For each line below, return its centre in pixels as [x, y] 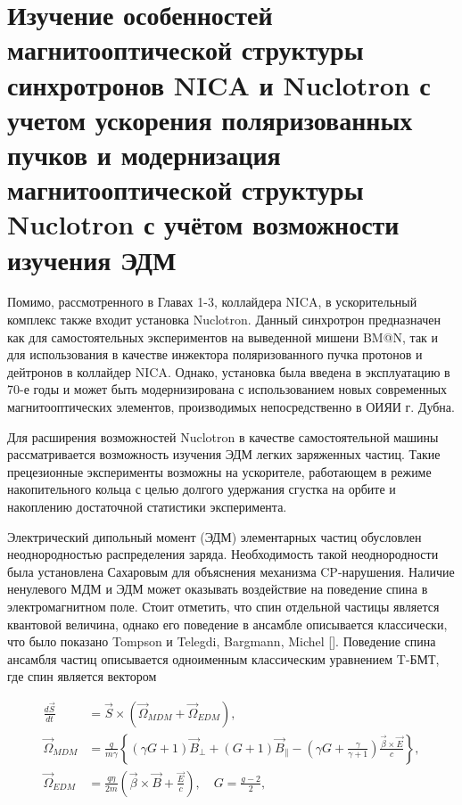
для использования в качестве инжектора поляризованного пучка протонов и [215, 354]
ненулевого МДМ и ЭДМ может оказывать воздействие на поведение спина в [218, 589]
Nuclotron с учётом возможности [203, 224]
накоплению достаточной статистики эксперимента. [147, 506]
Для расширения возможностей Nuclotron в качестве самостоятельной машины [223, 436]
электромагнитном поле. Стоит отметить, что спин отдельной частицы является [223, 606]
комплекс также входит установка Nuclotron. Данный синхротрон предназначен [224, 320]
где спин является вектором [82, 676]
